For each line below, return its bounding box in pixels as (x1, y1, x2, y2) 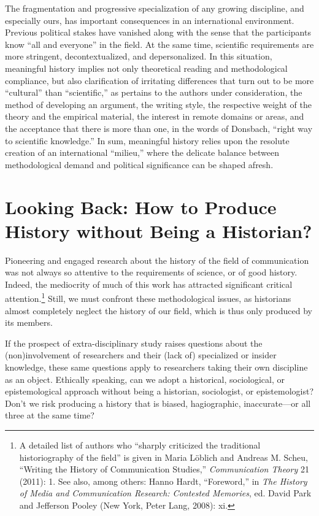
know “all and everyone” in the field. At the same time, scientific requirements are (5, 37, 314, 50)
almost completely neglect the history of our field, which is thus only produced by (5, 304, 312, 317)
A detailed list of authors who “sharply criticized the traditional (19, 439, 261, 451)
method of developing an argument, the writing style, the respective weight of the (5, 98, 312, 110)
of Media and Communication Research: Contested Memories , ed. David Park (19, 487, 312, 499)
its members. (5, 316, 53, 329)
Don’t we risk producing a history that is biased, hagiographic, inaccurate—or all (5, 396, 311, 409)
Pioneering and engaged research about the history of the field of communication (5, 253, 309, 266)
